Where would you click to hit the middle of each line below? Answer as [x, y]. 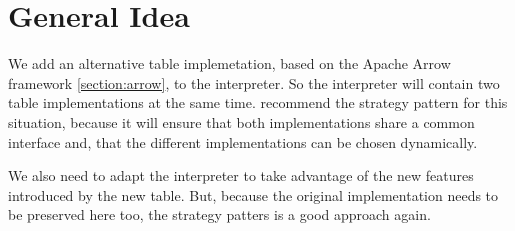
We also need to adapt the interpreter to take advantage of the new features [241, 175]
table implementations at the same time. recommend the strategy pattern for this [258, 102]
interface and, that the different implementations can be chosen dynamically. [243, 141]
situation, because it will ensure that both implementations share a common [241, 121]
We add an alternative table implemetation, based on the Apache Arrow [229, 63]
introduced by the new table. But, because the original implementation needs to [253, 194]
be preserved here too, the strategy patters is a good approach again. [219, 214]
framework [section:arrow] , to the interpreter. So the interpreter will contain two [254, 82]
